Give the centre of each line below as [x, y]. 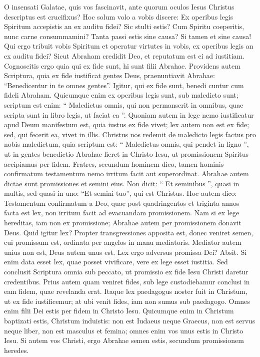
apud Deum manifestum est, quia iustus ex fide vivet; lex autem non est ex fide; [127, 124]
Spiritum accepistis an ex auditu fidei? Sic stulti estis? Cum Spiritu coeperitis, [124, 26]
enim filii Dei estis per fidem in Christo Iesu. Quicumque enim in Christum [119, 311]
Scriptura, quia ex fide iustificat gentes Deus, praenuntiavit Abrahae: [109, 75]
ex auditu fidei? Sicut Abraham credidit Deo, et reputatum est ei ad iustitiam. [124, 55]
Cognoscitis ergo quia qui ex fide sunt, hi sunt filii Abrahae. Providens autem [122, 65]
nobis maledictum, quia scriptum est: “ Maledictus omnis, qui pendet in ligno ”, [126, 144]
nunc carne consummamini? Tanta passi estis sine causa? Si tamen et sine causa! [128, 36]
